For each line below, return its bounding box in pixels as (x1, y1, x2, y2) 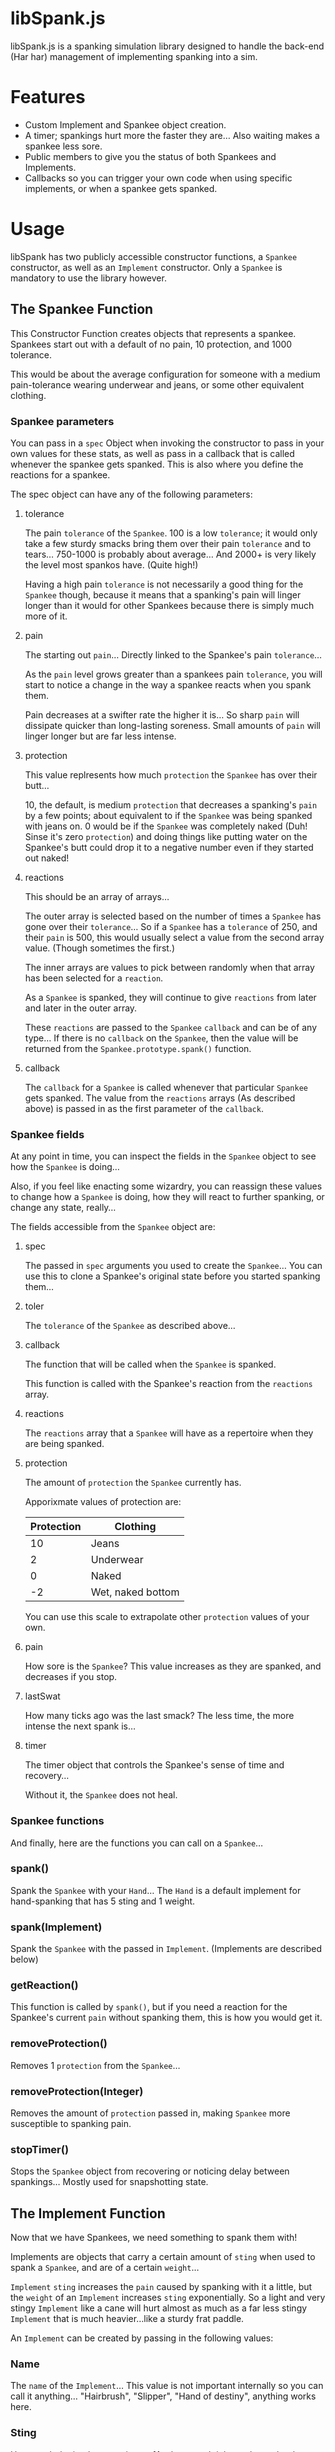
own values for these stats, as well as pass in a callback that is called (10, 447, 295, 459)
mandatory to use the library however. (10, 272, 167, 284)
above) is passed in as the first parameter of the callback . (24, 1102, 264, 1114)
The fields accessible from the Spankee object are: (10, 1221, 216, 1233)
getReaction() (10, 1978, 79, 1992)
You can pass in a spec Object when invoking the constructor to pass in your (10, 437, 325, 449)
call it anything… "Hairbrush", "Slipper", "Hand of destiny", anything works (10, 2390, 317, 2402)
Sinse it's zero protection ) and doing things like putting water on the (24, 830, 308, 842)
